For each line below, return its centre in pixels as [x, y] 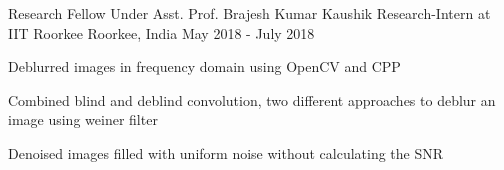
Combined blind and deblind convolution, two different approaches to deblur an [252, 99]
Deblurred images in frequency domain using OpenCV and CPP [204, 66]
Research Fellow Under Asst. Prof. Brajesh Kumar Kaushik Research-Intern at [249, 13]
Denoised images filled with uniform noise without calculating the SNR [226, 152]
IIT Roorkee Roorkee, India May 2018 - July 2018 [161, 32]
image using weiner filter [83, 119]
